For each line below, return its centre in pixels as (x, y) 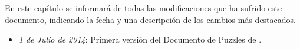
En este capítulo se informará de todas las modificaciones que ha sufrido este (144, 8)
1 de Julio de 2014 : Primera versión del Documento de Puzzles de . (140, 39)
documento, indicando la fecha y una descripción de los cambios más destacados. (150, 19)
